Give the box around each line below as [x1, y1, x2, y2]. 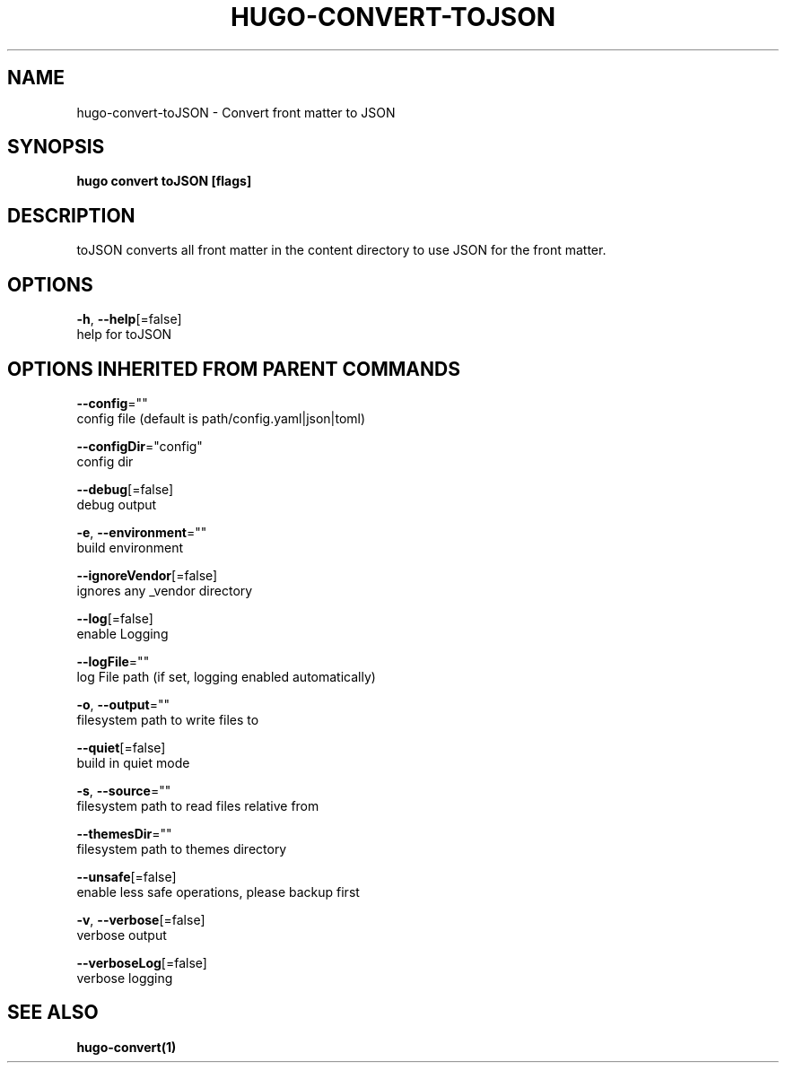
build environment [76, 539, 184, 555]
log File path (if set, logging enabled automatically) [76, 668, 376, 684]
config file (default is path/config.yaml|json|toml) [76, 410, 366, 426]
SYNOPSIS [7, 135, 105, 159]
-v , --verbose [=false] [76, 911, 205, 927]
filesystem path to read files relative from [76, 797, 319, 813]
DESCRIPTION [7, 204, 135, 227]
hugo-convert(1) [76, 1039, 177, 1055]
